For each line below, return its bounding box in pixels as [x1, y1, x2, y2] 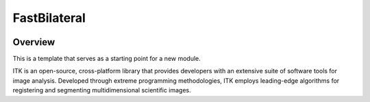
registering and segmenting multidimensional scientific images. [12, 86, 191, 94]
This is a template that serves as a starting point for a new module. [12, 55, 201, 63]
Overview [12, 36, 56, 48]
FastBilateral [12, 10, 86, 25]
